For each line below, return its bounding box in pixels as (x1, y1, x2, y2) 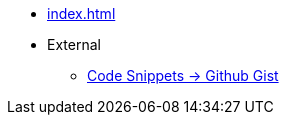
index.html (47, 5, 116, 22)
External (47, 36, 101, 53)
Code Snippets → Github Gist (87, 67, 279, 84)
